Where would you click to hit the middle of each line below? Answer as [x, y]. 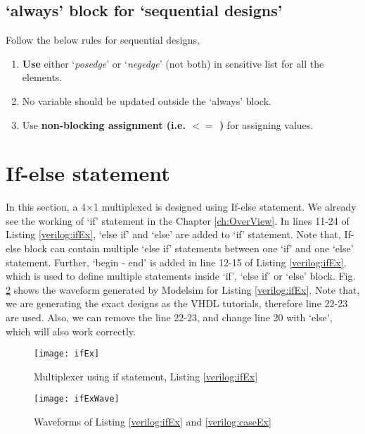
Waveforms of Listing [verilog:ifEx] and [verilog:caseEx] [153, 422]
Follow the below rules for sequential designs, [103, 40]
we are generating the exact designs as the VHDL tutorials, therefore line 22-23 [177, 303]
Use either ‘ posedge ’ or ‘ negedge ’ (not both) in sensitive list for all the [173, 63]
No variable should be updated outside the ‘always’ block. [147, 100]
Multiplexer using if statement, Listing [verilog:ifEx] [146, 376]
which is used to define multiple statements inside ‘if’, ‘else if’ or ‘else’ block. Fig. [181, 276]
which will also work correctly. [71, 331]
